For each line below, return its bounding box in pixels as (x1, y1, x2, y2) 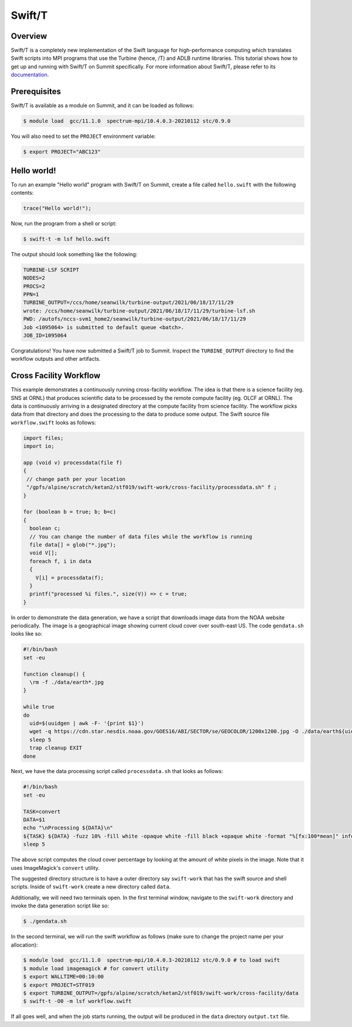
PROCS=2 (23, 283, 45, 290)
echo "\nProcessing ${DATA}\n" (23, 825, 114, 831)
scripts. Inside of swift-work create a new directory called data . (11, 883, 171, 890)
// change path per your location (26, 476, 126, 482)
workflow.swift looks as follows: (11, 419, 96, 426)
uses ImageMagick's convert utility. (11, 864, 100, 871)
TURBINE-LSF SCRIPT (23, 266, 79, 273)
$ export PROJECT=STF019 (23, 981, 95, 988)
